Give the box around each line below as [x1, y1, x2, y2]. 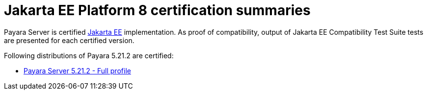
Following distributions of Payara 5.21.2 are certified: [4, 51, 174, 60]
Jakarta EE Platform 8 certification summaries [4, 2, 311, 19]
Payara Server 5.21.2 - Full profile [24, 66, 131, 75]
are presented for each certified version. [4, 36, 134, 45]
